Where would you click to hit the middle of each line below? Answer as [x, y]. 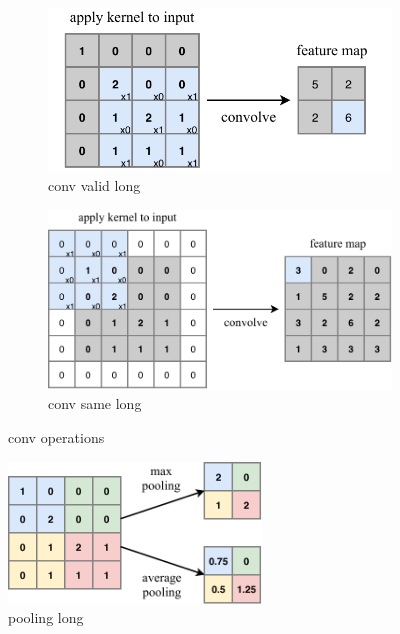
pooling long [46, 617]
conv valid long [94, 184]
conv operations [56, 437]
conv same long [95, 403]
